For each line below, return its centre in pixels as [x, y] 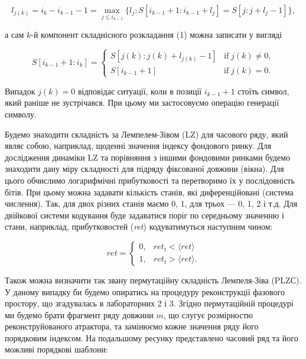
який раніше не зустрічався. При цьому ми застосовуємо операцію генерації [142, 102]
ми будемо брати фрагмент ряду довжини [79, 314]
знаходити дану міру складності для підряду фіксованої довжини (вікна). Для [144, 169]
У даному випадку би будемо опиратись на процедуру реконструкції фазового [145, 291]
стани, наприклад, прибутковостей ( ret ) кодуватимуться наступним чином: [139, 226]
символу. [21, 114]
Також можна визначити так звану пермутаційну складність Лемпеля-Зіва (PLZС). [153, 280]
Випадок [20, 91]
